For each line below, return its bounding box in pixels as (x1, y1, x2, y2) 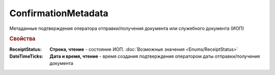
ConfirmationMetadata (9, 8, 109, 19)
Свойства (9, 35, 36, 43)
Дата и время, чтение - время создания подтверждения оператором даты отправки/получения (49, 53, 260, 59)
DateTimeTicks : (9, 53, 43, 59)
